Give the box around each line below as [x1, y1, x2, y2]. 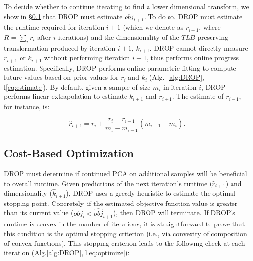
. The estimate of [172, 91, 224, 101]
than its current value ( [4, 207, 74, 218]
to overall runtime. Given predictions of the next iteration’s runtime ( [4, 178, 212, 188]
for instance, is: [4, 101, 50, 111]
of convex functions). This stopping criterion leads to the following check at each [4, 238, 245, 248]
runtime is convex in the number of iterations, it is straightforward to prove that [4, 219, 245, 229]
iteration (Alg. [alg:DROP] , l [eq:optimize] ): [4, 247, 130, 258]
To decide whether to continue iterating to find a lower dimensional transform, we [4, 1, 249, 11]
